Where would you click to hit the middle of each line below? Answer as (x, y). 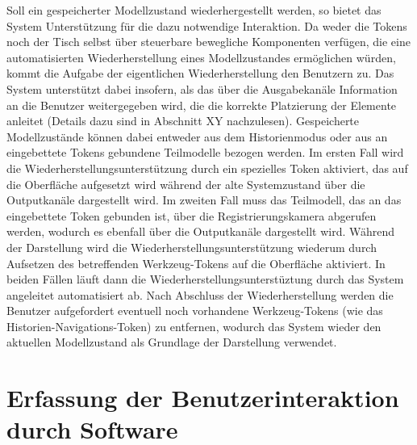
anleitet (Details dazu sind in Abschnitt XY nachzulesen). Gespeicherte (183, 121)
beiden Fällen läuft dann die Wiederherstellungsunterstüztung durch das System (205, 279)
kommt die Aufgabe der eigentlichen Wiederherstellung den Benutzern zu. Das (200, 73)
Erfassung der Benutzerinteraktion (203, 398)
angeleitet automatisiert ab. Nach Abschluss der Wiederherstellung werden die (200, 294)
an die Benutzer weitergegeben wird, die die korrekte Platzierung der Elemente (202, 105)
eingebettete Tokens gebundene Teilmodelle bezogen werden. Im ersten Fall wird (205, 152)
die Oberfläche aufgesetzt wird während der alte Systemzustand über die (186, 184)
